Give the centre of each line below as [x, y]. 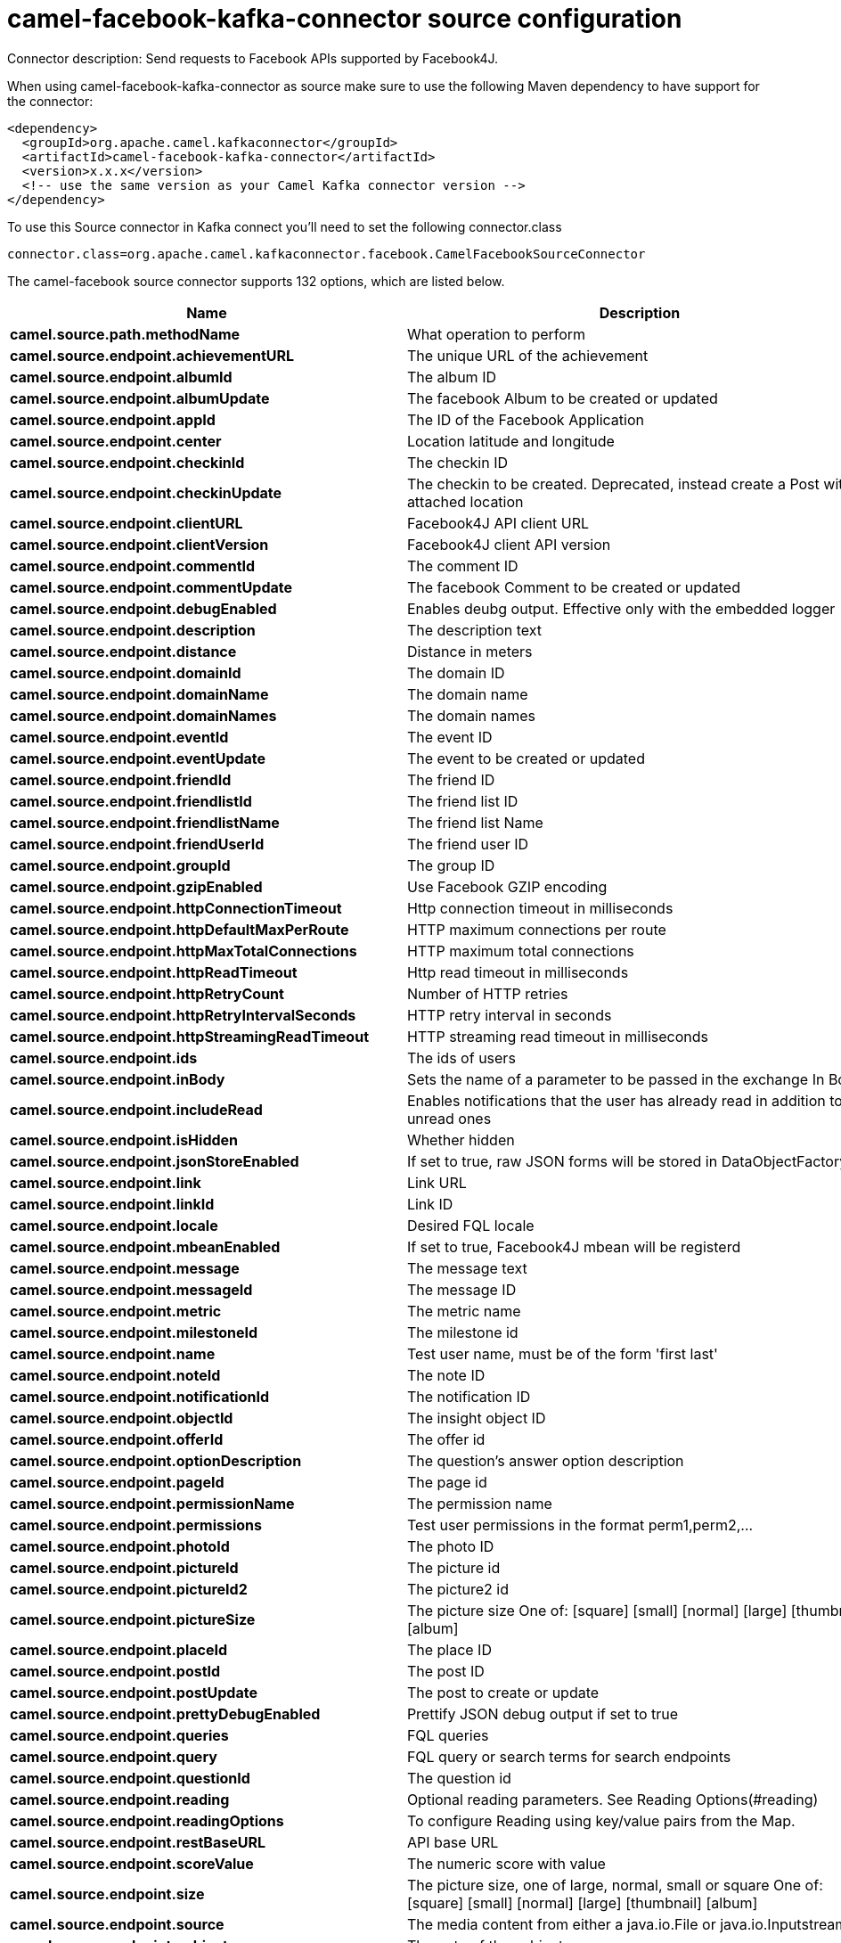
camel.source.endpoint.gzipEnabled [136, 886]
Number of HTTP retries [487, 993]
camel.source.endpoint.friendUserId [137, 844]
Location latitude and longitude [510, 441]
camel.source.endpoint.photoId [120, 1546]
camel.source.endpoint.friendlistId [131, 801]
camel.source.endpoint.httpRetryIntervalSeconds [183, 1015]
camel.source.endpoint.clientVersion [139, 544]
